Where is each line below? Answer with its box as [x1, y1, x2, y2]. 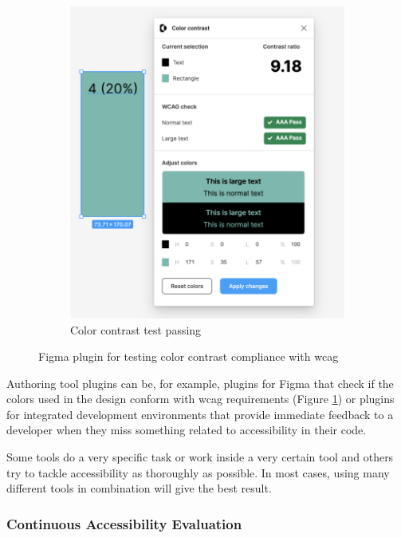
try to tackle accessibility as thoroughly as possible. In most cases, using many [6, 464, 390, 481]
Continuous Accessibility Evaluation [6, 513, 242, 533]
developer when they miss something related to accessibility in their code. [6, 421, 367, 438]
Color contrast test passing [70, 321, 202, 338]
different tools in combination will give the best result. [6, 480, 272, 496]
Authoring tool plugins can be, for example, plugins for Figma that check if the [6, 374, 394, 391]
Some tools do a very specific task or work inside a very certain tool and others [6, 449, 394, 465]
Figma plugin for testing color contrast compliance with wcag [38, 348, 339, 365]
